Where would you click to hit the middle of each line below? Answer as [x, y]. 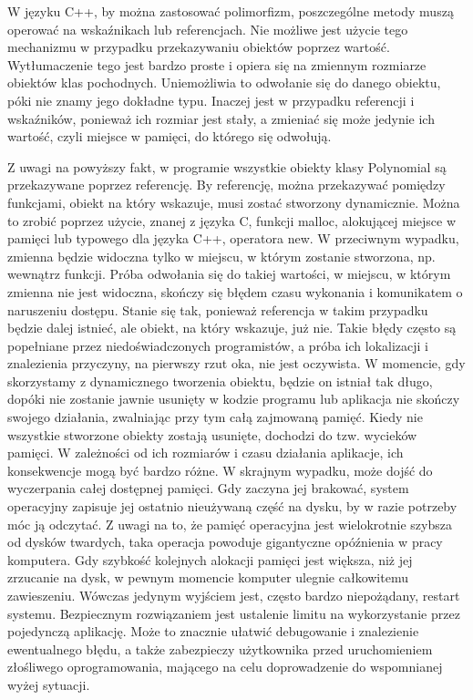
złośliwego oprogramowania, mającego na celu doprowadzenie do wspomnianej [225, 667]
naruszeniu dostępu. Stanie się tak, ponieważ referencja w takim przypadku [218, 309]
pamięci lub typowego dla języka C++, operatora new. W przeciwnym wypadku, [233, 238]
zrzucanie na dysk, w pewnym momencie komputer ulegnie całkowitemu [208, 577]
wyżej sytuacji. [49, 684]
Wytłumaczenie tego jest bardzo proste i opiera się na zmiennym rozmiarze [217, 64]
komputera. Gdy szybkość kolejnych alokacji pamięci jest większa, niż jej [210, 559]
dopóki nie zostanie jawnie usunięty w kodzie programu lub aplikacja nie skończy [234, 399]
